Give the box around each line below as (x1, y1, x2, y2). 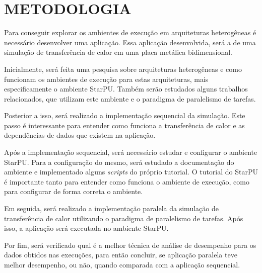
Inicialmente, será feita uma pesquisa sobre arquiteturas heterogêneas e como (4, 63, 242, 74)
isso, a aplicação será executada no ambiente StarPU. (4, 223, 169, 233)
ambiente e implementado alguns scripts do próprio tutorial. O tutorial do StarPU (4, 166, 258, 177)
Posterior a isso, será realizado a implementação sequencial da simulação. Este (4, 110, 245, 121)
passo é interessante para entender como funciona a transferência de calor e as (4, 120, 245, 130)
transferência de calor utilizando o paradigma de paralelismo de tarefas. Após (4, 213, 243, 223)
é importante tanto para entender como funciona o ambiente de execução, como (4, 176, 249, 187)
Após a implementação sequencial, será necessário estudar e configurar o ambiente (4, 147, 257, 157)
